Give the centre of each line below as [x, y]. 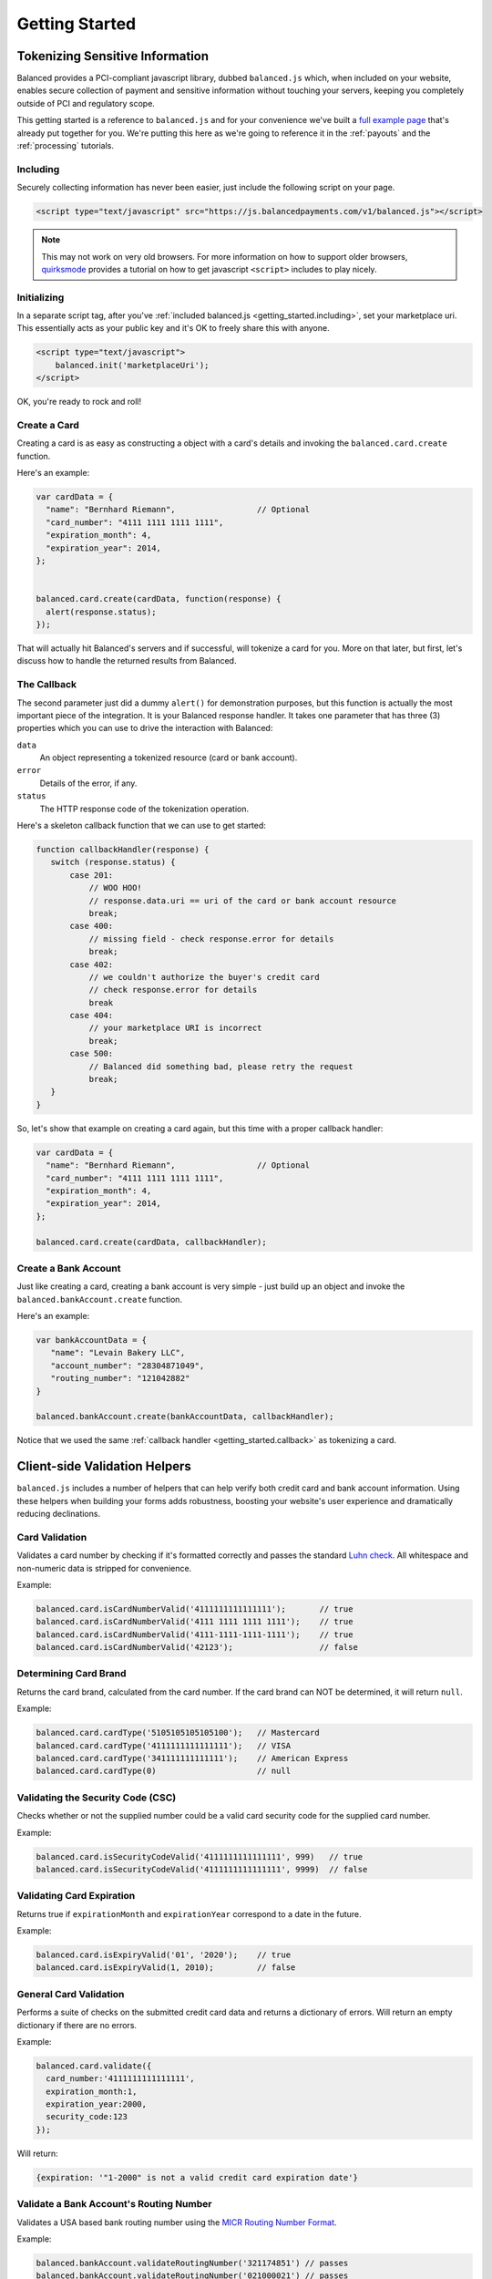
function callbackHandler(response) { [123, 850]
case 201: [92, 875]
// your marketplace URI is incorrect [175, 1028]
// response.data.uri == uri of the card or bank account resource [242, 901]
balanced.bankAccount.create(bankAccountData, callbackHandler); [185, 1417]
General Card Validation [71, 1994]
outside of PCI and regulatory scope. [86, 103]
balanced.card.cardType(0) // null [164, 1771]
